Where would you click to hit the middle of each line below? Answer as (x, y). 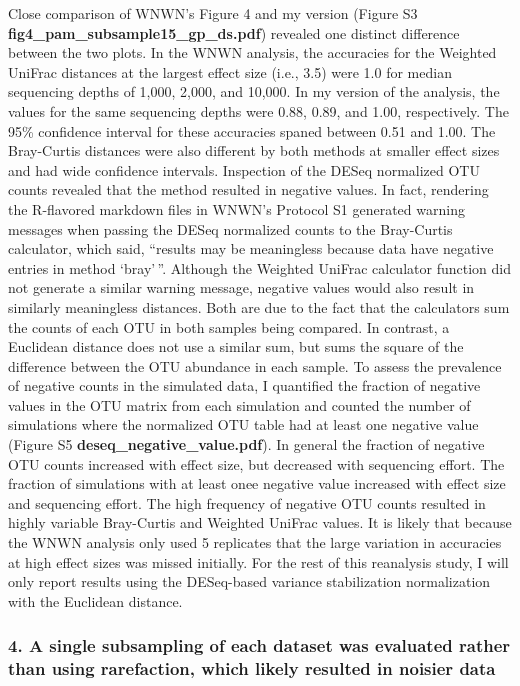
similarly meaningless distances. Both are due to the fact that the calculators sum (259, 306)
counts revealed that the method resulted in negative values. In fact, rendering (248, 189)
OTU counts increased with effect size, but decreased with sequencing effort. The (256, 463)
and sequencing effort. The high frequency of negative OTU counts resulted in (247, 502)
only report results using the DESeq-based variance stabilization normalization (249, 581)
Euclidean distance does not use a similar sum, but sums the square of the (236, 346)
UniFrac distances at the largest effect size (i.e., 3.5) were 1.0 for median (230, 71)
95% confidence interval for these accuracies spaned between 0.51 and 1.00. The (252, 130)
